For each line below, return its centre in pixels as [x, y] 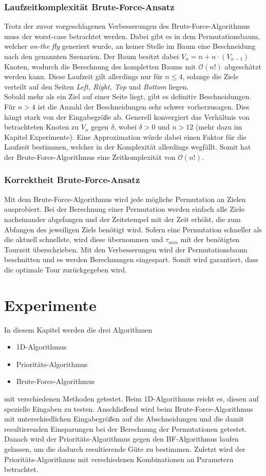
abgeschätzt [243, 66]
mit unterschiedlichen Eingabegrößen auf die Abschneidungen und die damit [124, 419]
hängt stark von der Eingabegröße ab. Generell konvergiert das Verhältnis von [127, 116]
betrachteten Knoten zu [42, 127]
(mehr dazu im [219, 127]
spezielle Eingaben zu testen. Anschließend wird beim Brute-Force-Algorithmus [129, 408]
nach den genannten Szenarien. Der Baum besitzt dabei [92, 56]
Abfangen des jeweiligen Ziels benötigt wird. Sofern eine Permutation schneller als [133, 229]
